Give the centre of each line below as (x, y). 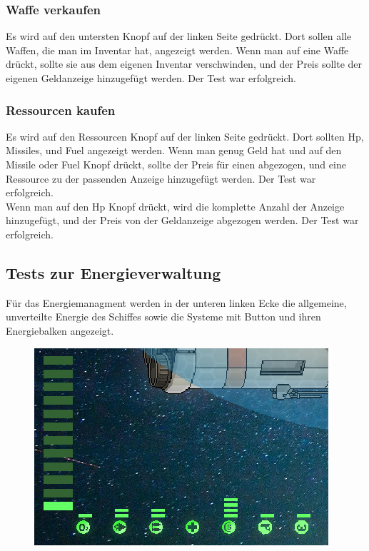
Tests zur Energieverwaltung (113, 272)
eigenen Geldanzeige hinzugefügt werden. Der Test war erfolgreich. (151, 78)
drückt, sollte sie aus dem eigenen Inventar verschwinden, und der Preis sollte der (184, 64)
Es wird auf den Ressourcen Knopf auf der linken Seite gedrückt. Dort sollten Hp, (185, 136)
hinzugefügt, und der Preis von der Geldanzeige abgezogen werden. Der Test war (182, 220)
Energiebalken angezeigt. (60, 330)
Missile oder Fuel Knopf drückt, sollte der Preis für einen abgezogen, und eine (176, 164)
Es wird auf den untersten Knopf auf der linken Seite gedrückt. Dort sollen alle (179, 36)
